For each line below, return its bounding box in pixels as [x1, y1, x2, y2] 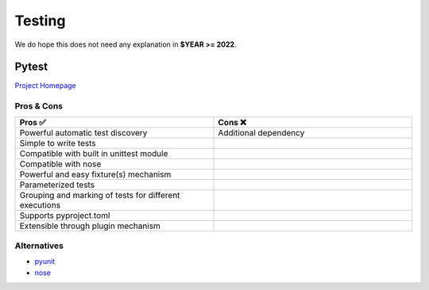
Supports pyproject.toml [19, 210, 110, 221]
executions [19, 199, 61, 210]
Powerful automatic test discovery [19, 127, 148, 138]
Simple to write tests [19, 137, 96, 148]
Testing [14, 12, 66, 29]
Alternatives [14, 240, 64, 251]
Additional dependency [218, 127, 305, 138]
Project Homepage [14, 81, 76, 90]
